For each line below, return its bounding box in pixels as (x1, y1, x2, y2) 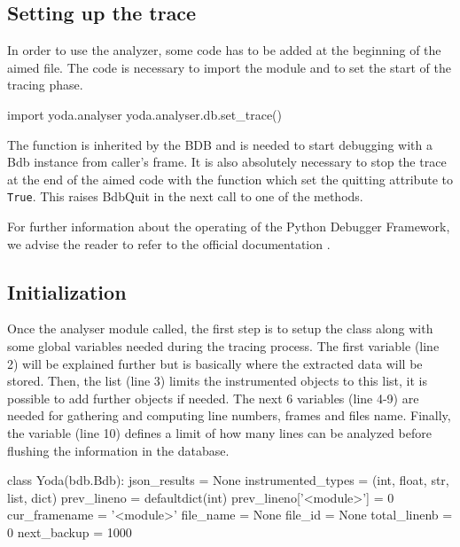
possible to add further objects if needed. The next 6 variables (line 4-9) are (7, 388, 419, 407)
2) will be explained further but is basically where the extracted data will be (7, 354, 423, 372)
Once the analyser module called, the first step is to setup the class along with (7, 319, 433, 338)
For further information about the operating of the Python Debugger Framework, (7, 217, 450, 236)
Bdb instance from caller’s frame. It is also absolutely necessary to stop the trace (7, 152, 447, 171)
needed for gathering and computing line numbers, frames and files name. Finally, (7, 406, 451, 425)
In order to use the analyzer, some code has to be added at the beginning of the (7, 41, 441, 59)
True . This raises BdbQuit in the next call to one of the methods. (7, 187, 363, 206)
